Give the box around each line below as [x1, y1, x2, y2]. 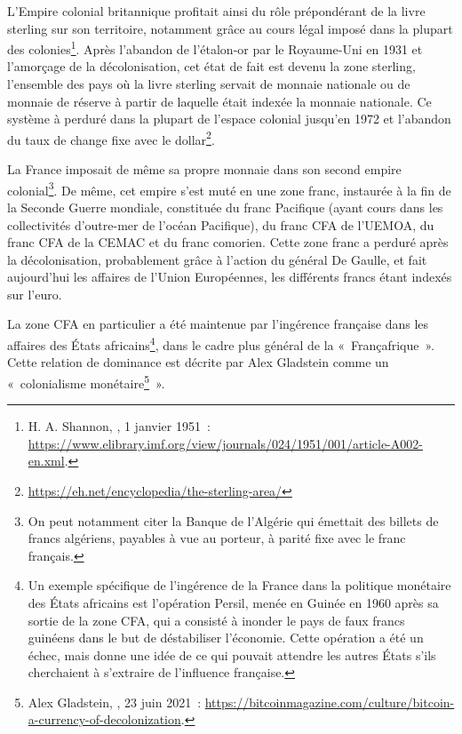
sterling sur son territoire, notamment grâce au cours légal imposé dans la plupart [7, 19, 453, 37]
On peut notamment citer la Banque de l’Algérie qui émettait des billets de [28, 511, 439, 530]
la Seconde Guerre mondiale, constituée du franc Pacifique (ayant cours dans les [7, 197, 443, 216]
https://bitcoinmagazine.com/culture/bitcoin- [204, 692, 455, 711]
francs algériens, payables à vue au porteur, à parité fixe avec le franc [28, 529, 406, 547]
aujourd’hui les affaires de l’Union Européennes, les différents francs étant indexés [7, 267, 452, 286]
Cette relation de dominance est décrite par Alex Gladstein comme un [7, 353, 389, 371]
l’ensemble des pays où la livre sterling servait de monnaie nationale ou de [7, 75, 410, 93]
